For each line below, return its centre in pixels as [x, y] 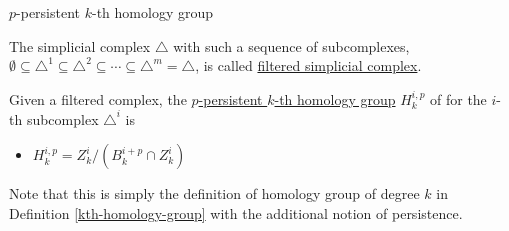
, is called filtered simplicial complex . [308, 65]
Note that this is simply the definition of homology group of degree [214, 193]
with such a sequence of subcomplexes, [291, 45]
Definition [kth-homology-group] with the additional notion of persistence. [236, 213]
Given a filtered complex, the [98, 98]
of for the [458, 98]
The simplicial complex [80, 45]
